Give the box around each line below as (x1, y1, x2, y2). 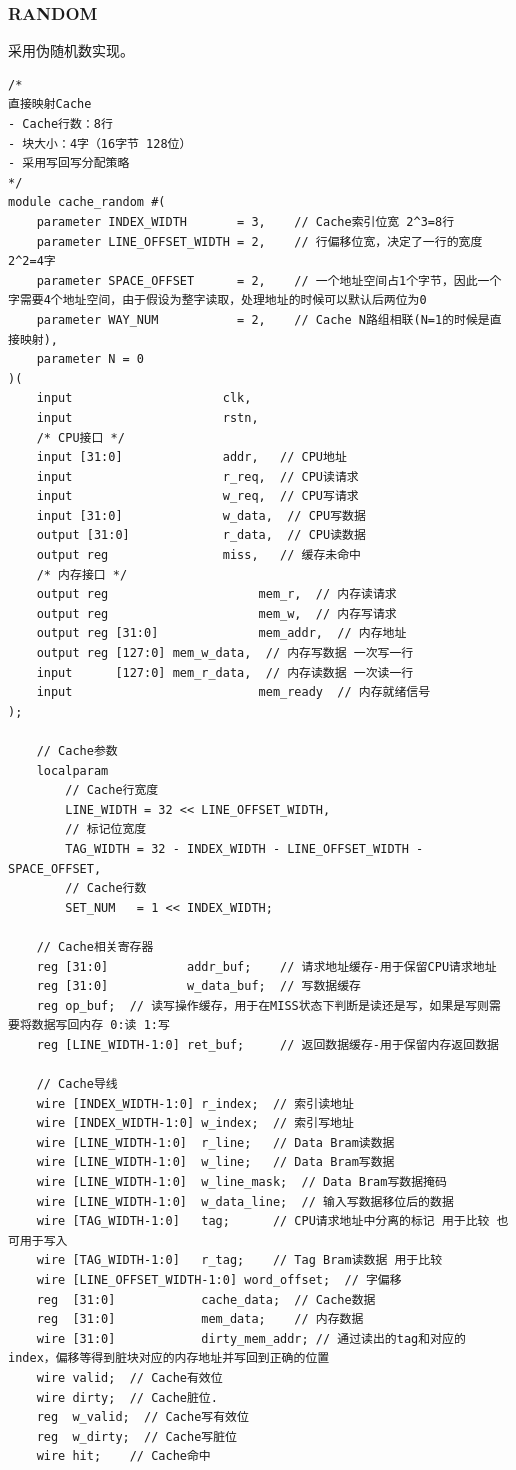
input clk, (36, 391, 252, 406)
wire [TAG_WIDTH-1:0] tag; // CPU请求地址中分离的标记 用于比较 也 (36, 1214, 509, 1229)
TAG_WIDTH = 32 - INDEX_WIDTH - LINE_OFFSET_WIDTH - (65, 841, 424, 856)
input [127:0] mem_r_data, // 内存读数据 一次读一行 (36, 665, 414, 680)
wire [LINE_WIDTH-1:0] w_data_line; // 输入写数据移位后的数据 (36, 1194, 454, 1209)
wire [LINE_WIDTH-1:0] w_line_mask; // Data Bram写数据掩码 (36, 1175, 447, 1190)
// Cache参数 (36, 744, 118, 758)
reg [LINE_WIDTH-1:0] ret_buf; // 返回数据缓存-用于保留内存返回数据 (36, 1037, 499, 1052)
